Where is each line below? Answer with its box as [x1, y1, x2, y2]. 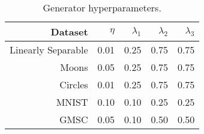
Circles [59, 78, 88, 91]
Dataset [50, 25, 88, 38]
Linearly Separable [10, 43, 88, 56]
